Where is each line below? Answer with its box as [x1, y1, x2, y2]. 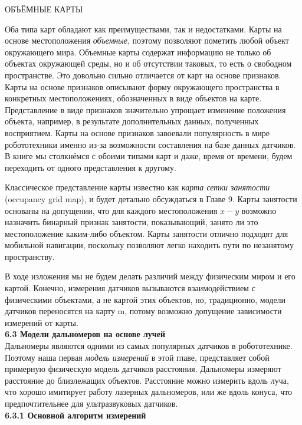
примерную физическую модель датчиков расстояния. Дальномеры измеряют [5, 363, 281, 375]
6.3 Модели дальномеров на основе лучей [5, 328, 166, 340]
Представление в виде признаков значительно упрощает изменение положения [5, 103, 286, 116]
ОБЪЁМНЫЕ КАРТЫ [5, 3, 83, 15]
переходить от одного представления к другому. [5, 161, 176, 173]
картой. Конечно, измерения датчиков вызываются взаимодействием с [5, 282, 255, 294]
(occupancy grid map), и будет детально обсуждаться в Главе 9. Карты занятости [5, 192, 297, 205]
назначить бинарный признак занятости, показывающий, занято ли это [5, 216, 258, 228]
